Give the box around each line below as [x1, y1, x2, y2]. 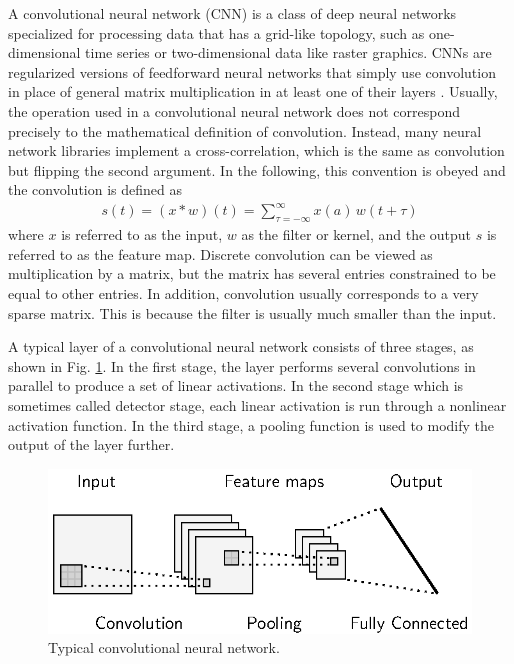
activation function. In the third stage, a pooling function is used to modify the [8, 414, 495, 435]
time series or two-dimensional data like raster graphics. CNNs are [85, 42, 492, 63]
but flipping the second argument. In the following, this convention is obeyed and [8, 159, 506, 180]
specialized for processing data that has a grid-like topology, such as [8, 22, 425, 43]
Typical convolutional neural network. [48, 637, 280, 658]
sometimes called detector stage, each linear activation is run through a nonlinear [8, 395, 507, 416]
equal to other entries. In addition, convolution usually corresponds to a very [8, 283, 479, 304]
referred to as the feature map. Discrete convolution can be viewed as [8, 243, 433, 264]
